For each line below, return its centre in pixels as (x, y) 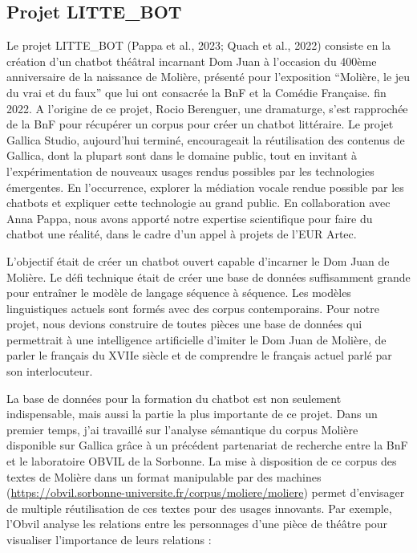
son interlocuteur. (50, 371)
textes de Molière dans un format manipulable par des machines (164, 476)
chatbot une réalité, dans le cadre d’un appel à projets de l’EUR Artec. (182, 234)
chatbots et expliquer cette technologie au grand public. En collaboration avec (198, 203)
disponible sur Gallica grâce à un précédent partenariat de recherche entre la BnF (207, 445)
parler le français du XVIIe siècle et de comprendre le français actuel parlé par (199, 355)
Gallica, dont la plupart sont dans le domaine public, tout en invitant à (182, 155)
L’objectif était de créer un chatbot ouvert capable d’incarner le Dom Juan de (198, 260)
